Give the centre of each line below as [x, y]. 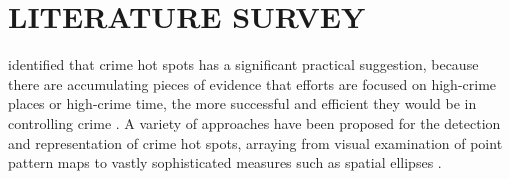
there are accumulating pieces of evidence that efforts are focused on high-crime [252, 83]
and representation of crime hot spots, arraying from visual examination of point [255, 142]
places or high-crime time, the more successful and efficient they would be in [242, 103]
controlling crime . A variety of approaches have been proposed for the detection [254, 122]
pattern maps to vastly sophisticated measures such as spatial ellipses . [225, 162]
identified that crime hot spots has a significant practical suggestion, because [243, 64]
